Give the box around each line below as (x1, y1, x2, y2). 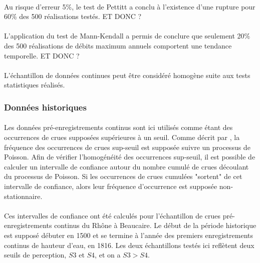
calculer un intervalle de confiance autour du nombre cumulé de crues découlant (4, 161, 249, 171)
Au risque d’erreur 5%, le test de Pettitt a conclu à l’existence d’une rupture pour (4, 1, 255, 11)
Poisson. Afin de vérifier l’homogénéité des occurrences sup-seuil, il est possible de (4, 151, 255, 162)
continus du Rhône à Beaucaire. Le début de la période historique (54, 220, 256, 230)
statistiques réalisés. (4, 79, 65, 90)
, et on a (95, 249, 121, 260)
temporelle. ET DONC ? (4, 50, 80, 60)
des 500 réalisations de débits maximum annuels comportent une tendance (4, 40, 232, 50)
